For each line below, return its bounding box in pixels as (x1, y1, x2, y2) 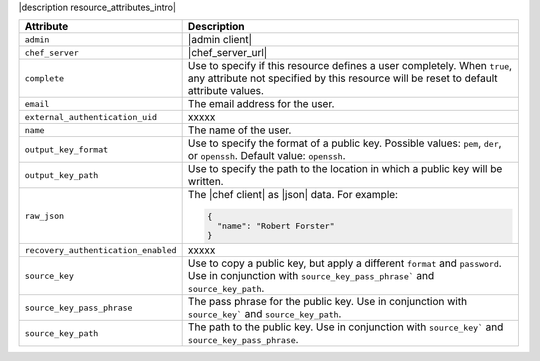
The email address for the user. (187, 97, 335, 111)
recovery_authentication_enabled (24, 245, 177, 255)
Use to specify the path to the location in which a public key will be (187, 162, 503, 176)
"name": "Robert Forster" (216, 221, 335, 232)
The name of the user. (187, 123, 292, 137)
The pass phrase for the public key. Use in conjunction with (187, 295, 468, 309)
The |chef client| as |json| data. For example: (187, 188, 399, 202)
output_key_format (24, 144, 109, 155)
